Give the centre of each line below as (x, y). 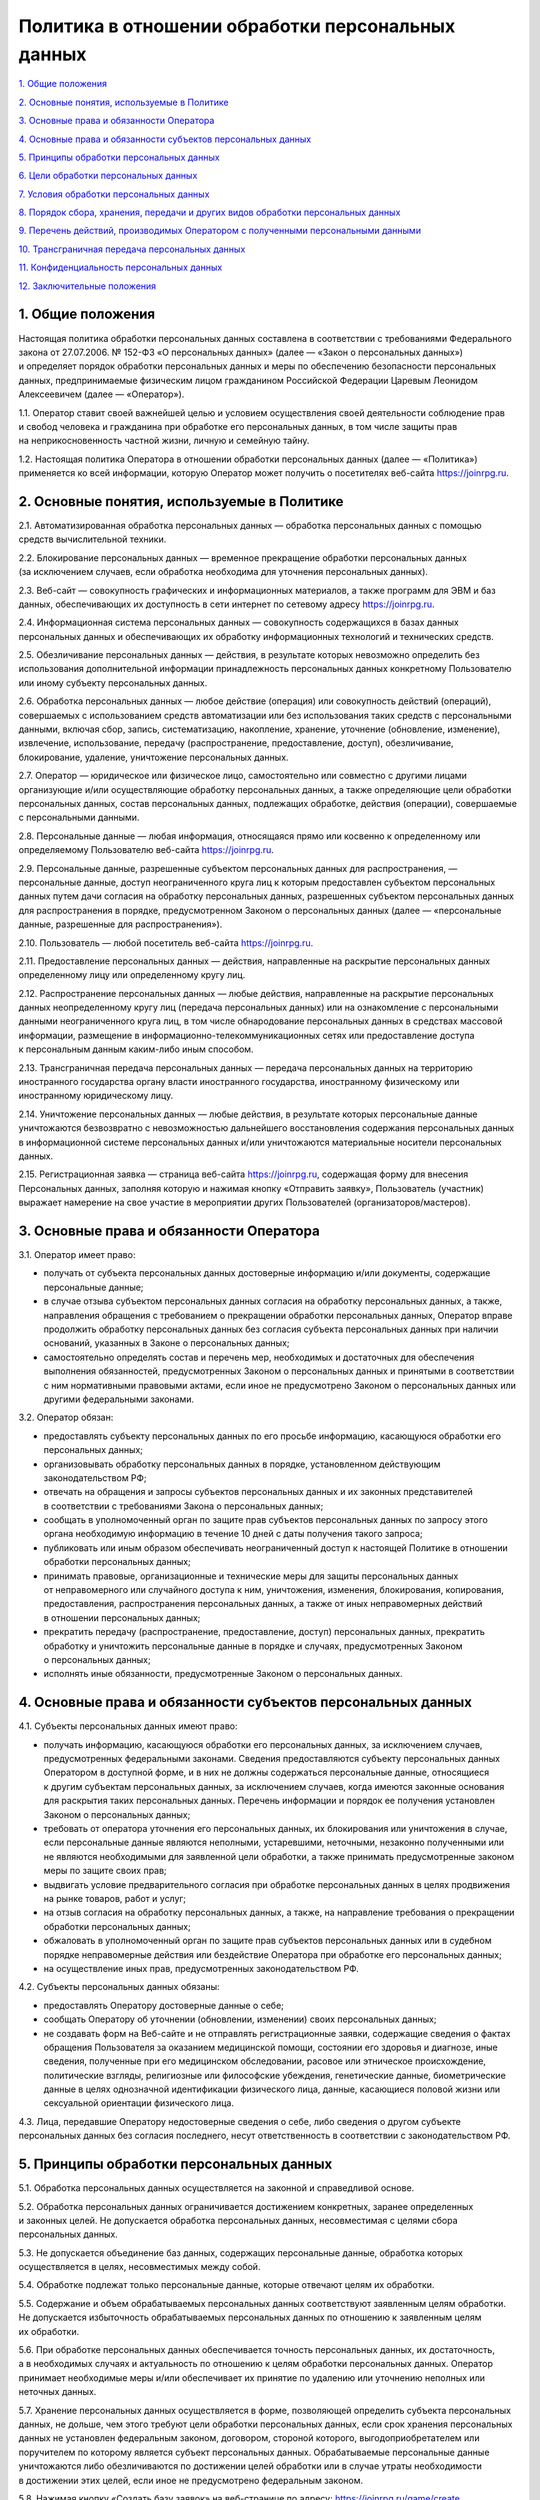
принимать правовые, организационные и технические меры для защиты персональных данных (251, 1576)
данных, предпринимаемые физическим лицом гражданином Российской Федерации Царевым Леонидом (248, 380)
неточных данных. (57, 2392)
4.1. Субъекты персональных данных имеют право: (128, 1726)
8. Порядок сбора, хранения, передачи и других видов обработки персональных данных (209, 212)
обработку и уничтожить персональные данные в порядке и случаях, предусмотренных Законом (253, 1646)
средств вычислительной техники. (92, 539)
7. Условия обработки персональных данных (114, 194)
